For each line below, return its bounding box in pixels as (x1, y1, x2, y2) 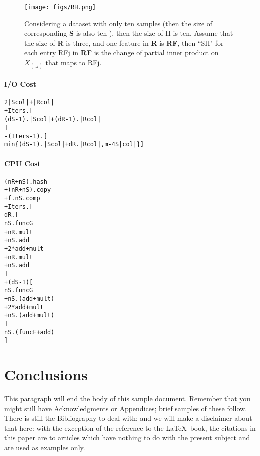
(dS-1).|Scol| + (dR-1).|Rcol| (4, 116, 101, 123)
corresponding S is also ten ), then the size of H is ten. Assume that (24, 28, 233, 38)
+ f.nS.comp (4, 195, 40, 202)
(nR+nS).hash (4, 178, 47, 185)
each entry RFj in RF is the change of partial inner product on (24, 47, 219, 58)
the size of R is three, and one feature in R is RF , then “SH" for (24, 37, 224, 48)
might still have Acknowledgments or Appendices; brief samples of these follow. (4, 403, 247, 413)
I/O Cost (4, 78, 36, 89)
